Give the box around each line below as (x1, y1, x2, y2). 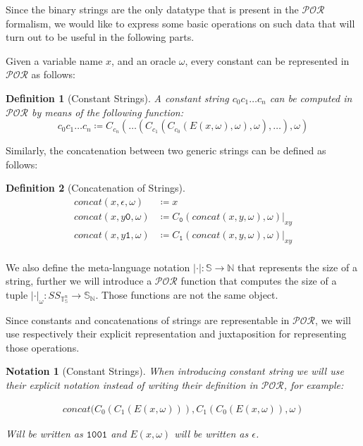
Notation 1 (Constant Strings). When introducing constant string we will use (6, 364, 344, 378)
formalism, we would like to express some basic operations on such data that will (6, 16, 355, 30)
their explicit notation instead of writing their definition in (6, 378, 258, 392)
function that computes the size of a (180, 273, 337, 288)
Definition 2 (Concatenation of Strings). (6, 180, 185, 195)
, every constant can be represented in (185, 53, 350, 68)
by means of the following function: (31, 104, 184, 119)
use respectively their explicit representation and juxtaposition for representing (6, 326, 347, 341)
